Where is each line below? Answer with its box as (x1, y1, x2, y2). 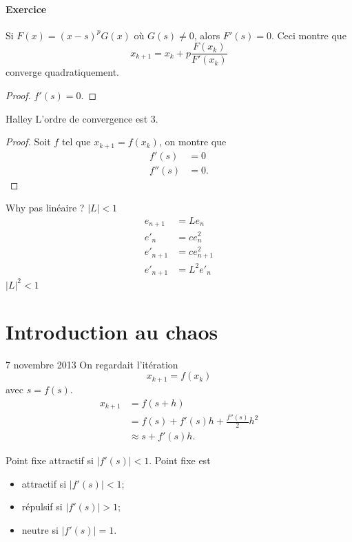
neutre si (21, 523, 59, 537)
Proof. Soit (6, 134, 51, 149)
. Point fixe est (149, 453, 211, 468)
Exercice (6, 1, 47, 16)
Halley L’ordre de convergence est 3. (6, 111, 158, 125)
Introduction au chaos (6, 317, 218, 345)
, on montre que (158, 134, 227, 149)
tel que (61, 134, 91, 149)
